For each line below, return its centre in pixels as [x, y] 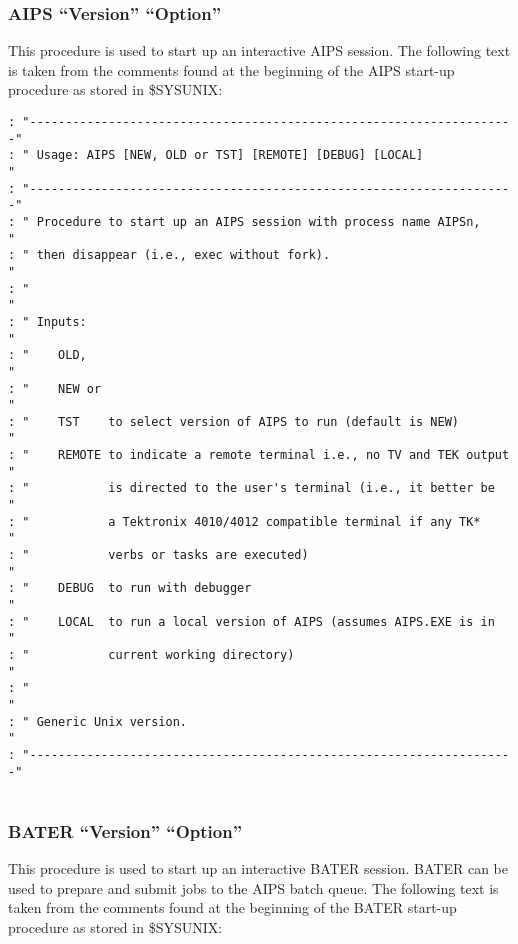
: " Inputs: [47, 321]
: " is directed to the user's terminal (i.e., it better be [251, 488]
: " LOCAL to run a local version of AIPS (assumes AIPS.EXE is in [251, 621]
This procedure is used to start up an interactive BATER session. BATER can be [258, 868]
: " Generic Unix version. [97, 721]
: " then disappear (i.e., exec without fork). [169, 255]
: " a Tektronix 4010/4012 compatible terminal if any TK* [244, 521]
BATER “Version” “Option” [125, 830]
